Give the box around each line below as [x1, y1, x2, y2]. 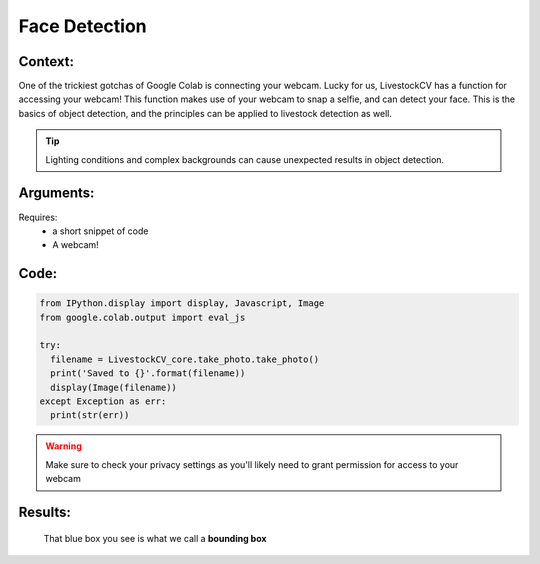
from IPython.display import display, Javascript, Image [39, 298, 325, 309]
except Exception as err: [39, 396, 167, 407]
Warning [45, 440, 82, 452]
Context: [18, 53, 75, 70]
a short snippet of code [52, 225, 149, 237]
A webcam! [52, 239, 99, 251]
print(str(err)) [50, 410, 130, 421]
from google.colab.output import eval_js [39, 311, 246, 323]
